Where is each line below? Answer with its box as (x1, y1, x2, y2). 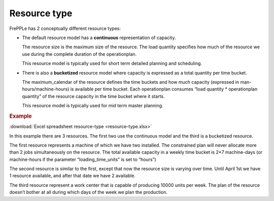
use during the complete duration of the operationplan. (22, 51, 137, 57)
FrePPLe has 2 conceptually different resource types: (9, 25, 121, 31)
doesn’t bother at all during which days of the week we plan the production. (9, 189, 167, 195)
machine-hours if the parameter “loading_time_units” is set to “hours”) (9, 156, 157, 162)
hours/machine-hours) (22, 86, 70, 92)
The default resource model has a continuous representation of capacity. (22, 35, 176, 41)
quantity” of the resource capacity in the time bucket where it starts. (22, 93, 165, 99)
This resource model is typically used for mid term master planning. (22, 103, 163, 109)
